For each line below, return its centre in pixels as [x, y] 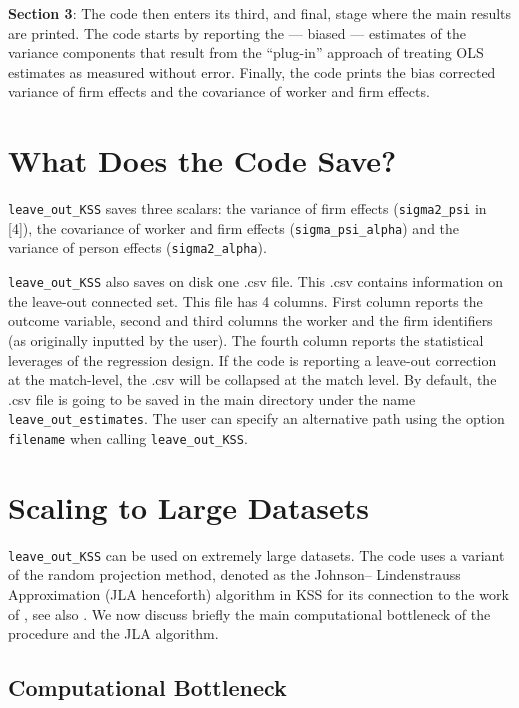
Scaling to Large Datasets [188, 506]
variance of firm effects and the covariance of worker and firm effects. [219, 91]
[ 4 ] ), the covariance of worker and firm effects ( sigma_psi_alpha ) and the [234, 227]
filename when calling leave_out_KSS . [128, 437]
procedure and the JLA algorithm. [113, 633]
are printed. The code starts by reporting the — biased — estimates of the [237, 32]
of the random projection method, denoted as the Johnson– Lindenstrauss [234, 574]
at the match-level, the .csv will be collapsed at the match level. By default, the [252, 379]
